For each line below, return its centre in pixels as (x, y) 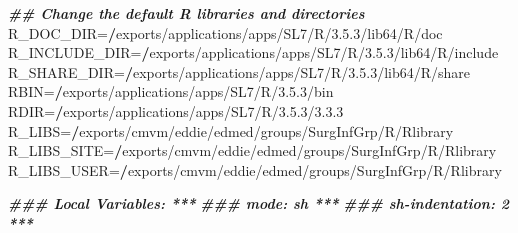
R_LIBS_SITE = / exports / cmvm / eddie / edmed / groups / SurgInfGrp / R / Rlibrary (252, 150)
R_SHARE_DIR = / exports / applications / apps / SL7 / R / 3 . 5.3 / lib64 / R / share (239, 71)
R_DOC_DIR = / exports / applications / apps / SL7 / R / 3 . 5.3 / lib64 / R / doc (225, 32)
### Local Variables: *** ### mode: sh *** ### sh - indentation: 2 (259, 203)
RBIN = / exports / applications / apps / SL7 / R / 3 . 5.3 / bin (171, 91)
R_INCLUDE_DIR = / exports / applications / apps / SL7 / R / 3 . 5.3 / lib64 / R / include (253, 52)
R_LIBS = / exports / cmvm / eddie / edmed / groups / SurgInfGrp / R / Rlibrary (231, 130)
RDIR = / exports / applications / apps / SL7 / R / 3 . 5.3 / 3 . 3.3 (176, 110)
